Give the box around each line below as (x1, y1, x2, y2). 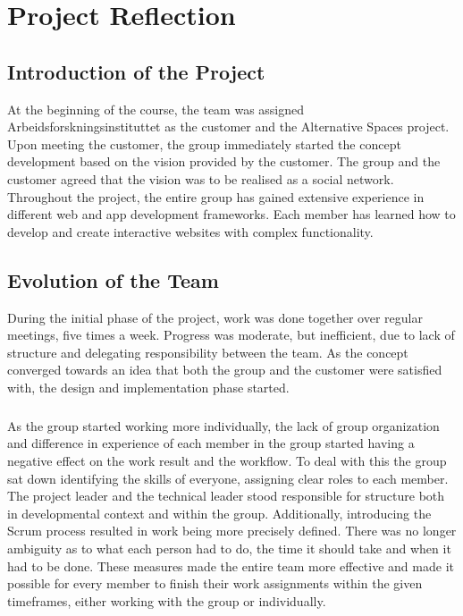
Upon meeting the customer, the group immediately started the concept (7, 134, 401, 153)
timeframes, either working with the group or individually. (7, 591, 326, 610)
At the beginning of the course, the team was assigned (7, 99, 305, 118)
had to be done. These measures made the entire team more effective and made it (7, 556, 454, 575)
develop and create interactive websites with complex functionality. (7, 222, 374, 240)
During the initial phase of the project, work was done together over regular (7, 308, 423, 326)
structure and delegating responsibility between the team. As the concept (7, 342, 408, 361)
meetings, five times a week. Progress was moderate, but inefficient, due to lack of (7, 325, 455, 344)
